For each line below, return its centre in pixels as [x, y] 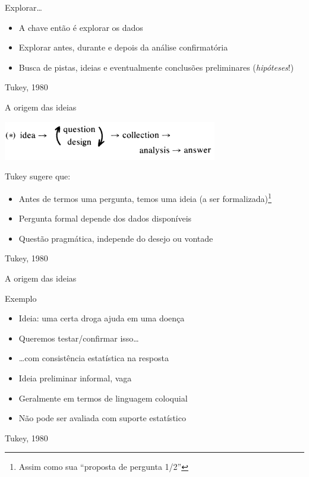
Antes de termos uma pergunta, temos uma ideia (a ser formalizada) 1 [145, 197]
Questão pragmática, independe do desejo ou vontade [116, 238]
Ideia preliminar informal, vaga [75, 378]
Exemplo [21, 298]
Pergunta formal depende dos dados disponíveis [105, 218]
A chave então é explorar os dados [81, 27]
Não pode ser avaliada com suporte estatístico [102, 418]
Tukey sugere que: [38, 176]
